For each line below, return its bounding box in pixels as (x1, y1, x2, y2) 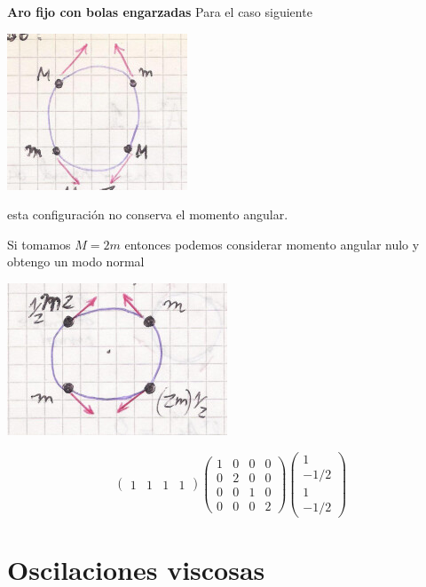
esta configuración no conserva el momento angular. (7, 205, 288, 224)
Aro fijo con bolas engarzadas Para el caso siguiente (7, 3, 312, 20)
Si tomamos (7, 234, 71, 253)
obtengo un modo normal (7, 252, 145, 271)
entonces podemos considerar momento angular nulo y (124, 234, 420, 253)
